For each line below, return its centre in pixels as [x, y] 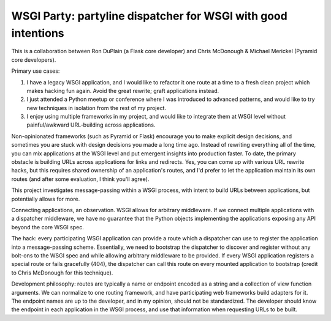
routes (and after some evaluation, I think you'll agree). [80, 179]
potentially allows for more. [46, 199]
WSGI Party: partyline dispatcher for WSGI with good [149, 16]
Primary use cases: [36, 71]
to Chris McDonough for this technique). [62, 273]
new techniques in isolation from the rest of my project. [97, 108]
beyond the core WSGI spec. [48, 227]
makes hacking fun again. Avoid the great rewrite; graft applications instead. [123, 90]
